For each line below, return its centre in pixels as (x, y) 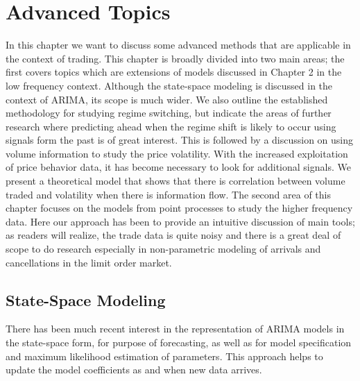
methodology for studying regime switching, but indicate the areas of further (169, 113)
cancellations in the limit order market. (89, 262)
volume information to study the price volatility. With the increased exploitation (177, 153)
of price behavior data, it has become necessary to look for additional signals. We (178, 167)
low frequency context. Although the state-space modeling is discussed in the (169, 85)
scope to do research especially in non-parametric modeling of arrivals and (163, 249)
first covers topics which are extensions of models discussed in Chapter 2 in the (174, 72)
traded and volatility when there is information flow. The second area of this (169, 194)
